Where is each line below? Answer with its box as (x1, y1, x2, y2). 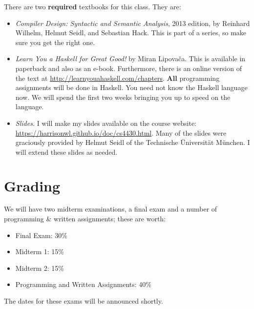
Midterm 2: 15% (15, 262, 64, 273)
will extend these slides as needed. (15, 146, 118, 157)
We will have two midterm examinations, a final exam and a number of (4, 204, 217, 214)
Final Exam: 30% (15, 230, 67, 240)
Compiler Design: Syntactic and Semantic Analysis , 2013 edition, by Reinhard (15, 18, 250, 28)
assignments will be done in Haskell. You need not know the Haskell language (15, 82, 248, 93)
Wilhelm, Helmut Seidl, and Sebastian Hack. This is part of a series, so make (15, 27, 247, 38)
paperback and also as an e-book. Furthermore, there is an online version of (15, 63, 242, 73)
